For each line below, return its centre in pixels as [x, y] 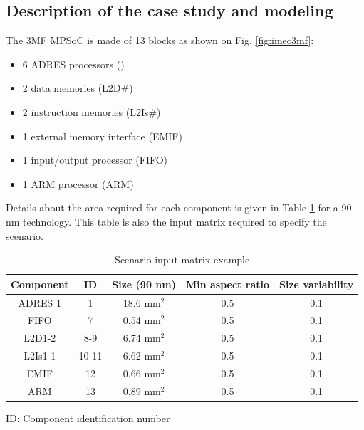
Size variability [316, 284]
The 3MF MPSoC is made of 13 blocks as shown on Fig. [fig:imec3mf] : [160, 40]
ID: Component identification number [88, 418]
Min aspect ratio [227, 284]
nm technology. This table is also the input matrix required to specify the [166, 221]
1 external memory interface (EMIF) [102, 136]
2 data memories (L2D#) [78, 88]
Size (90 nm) [144, 284]
